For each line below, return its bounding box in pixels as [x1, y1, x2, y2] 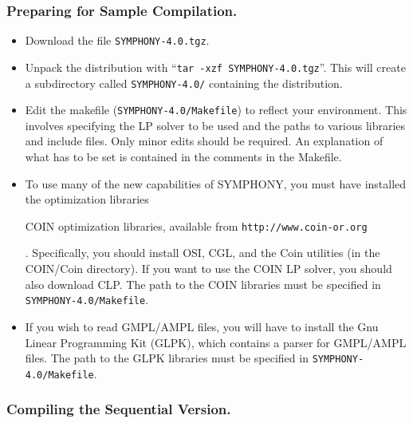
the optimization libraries [25, 191, 149, 208]
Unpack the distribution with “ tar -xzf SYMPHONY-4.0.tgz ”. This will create [25, 58, 406, 75]
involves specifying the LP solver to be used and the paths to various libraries [25, 117, 406, 133]
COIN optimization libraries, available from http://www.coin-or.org [25, 217, 368, 234]
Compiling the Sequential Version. [6, 399, 231, 419]
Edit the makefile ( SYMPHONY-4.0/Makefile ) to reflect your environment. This [25, 101, 407, 118]
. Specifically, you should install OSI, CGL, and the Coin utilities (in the [25, 244, 380, 261]
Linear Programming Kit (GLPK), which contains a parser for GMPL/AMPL [25, 334, 407, 350]
